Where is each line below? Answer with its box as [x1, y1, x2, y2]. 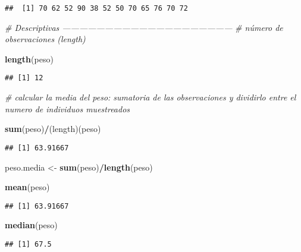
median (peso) [5, 219, 58, 231]
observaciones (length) [5, 33, 86, 45]
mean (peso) [5, 181, 50, 193]
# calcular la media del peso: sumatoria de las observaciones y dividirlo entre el [5, 91, 296, 103]
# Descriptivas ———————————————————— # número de [5, 21, 283, 33]
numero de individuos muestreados [5, 102, 130, 115]
